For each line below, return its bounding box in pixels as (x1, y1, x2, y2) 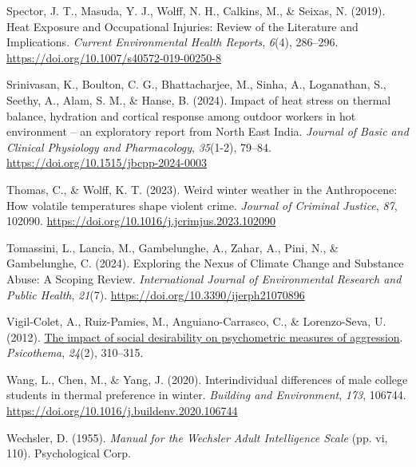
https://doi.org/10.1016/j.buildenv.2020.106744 (6, 402, 238, 419)
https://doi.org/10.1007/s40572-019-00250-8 (6, 49, 221, 65)
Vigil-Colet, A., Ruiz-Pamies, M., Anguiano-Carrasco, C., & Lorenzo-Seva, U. (6, 313, 386, 330)
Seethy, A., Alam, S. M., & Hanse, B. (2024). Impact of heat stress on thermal (6, 91, 391, 108)
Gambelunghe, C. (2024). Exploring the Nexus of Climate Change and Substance (6, 255, 404, 271)
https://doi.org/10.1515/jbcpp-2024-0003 (6, 154, 207, 171)
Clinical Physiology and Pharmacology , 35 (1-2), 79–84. (6, 138, 271, 155)
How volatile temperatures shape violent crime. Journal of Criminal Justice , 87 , (6, 196, 398, 213)
